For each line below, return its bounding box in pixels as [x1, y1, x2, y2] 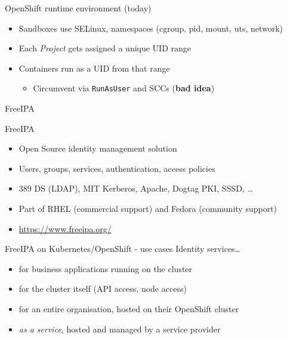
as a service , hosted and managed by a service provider [18, 322, 221, 335]
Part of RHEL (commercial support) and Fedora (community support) [18, 202, 277, 214]
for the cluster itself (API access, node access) [18, 282, 187, 295]
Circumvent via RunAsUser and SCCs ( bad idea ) [33, 82, 215, 94]
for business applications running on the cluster [18, 262, 193, 275]
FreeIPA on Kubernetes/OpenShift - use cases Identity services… [5, 242, 240, 255]
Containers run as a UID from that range [18, 61, 170, 74]
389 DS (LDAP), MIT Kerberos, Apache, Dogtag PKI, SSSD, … [18, 182, 253, 195]
